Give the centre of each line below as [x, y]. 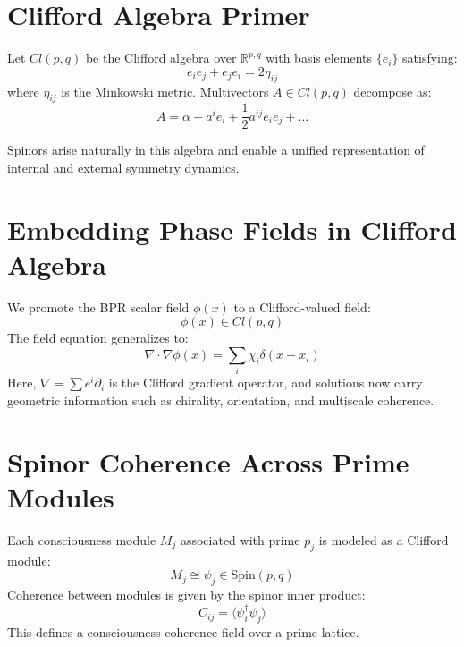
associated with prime [240, 539]
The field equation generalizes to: [98, 338]
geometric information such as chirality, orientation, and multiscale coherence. [221, 400]
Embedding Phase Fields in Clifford [232, 229]
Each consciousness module [82, 539]
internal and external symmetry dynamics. [123, 167]
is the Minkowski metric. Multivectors [165, 91]
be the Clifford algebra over [161, 58]
